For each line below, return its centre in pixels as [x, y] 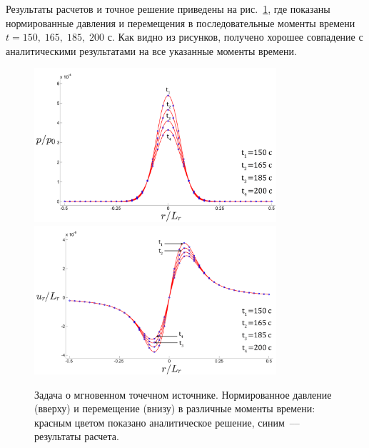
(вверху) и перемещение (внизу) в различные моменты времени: [175, 408]
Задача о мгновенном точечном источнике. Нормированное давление [183, 394]
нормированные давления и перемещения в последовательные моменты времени [181, 23]
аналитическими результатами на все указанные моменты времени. [151, 50]
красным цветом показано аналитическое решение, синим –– [167, 422]
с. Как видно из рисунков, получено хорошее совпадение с [235, 37]
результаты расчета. [77, 436]
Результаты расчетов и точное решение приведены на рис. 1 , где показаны [168, 9]
